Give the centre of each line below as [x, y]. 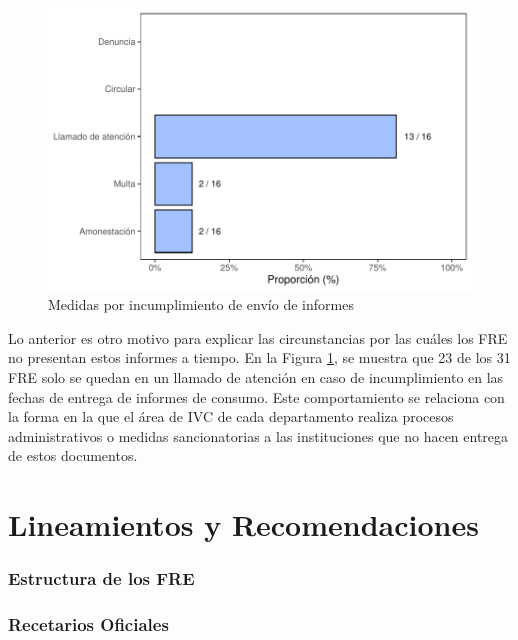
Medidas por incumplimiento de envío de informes [201, 304]
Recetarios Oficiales [88, 624]
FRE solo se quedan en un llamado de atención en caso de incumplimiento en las [256, 377]
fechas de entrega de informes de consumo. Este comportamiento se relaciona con [256, 396]
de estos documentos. [73, 455]
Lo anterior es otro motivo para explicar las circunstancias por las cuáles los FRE [258, 337]
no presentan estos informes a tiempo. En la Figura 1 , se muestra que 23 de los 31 [259, 357]
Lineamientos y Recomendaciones [243, 524]
